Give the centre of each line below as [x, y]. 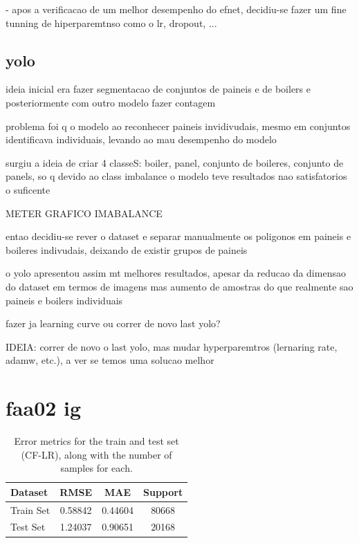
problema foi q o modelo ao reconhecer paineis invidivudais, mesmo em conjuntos [178, 126]
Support [163, 491]
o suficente [28, 189]
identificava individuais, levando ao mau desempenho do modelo [141, 139]
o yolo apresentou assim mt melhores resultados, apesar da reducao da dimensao [176, 273]
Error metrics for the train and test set [96, 441]
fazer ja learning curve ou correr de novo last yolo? [113, 323]
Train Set [30, 509]
